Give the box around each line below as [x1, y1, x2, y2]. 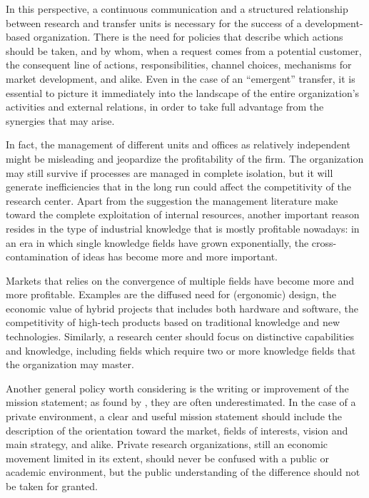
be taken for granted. [6, 479, 98, 493]
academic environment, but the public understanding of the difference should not [6, 464, 360, 479]
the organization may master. [6, 357, 134, 372]
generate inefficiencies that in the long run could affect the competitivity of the [6, 179, 351, 194]
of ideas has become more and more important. [71, 249, 278, 264]
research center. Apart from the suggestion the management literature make [6, 193, 338, 208]
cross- [311, 235, 337, 250]
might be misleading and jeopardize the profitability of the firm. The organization [6, 151, 364, 166]
